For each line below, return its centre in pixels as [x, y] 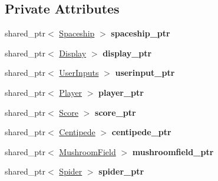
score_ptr [115, 112]
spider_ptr [121, 171]
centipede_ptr [141, 132]
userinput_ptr [145, 73]
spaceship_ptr [141, 33]
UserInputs [79, 73]
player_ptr [121, 92]
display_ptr [127, 53]
